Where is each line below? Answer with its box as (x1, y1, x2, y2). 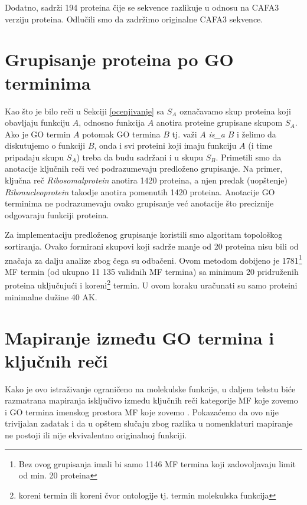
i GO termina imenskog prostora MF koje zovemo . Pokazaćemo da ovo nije (5, 405, 279, 418)
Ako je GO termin (5, 127, 71, 140)
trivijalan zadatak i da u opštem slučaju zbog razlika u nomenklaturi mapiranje (5, 417, 293, 429)
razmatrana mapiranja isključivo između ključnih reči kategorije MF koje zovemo (5, 394, 298, 406)
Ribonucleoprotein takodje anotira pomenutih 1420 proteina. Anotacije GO (5, 185, 275, 198)
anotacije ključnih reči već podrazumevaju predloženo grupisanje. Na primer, (5, 162, 283, 175)
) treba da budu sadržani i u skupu (76, 150, 204, 163)
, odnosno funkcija (79, 116, 145, 129)
